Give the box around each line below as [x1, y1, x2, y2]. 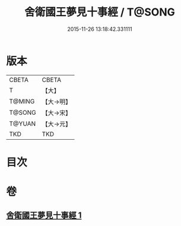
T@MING [9, 97, 35, 105]
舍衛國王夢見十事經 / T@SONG [24, 5, 175, 19]
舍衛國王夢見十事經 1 [6, 211, 82, 221]
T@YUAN [9, 120, 36, 128]
